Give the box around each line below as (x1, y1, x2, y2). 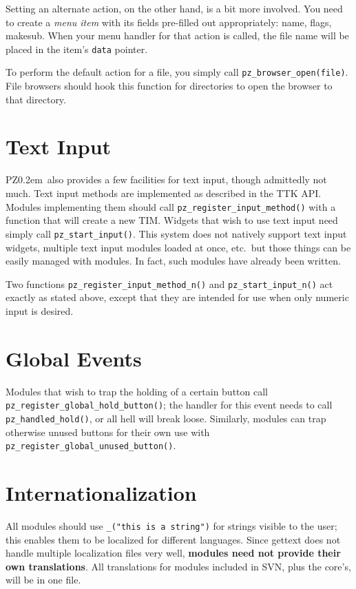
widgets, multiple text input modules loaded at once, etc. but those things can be (6, 240, 351, 254)
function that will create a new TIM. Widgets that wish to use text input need (6, 213, 338, 227)
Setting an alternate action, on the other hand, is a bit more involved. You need (6, 1, 343, 15)
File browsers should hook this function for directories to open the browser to (6, 79, 333, 93)
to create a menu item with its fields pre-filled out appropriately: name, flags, (6, 14, 332, 29)
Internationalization (6, 479, 197, 506)
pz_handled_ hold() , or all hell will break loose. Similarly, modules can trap (6, 411, 326, 425)
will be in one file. (6, 572, 81, 587)
